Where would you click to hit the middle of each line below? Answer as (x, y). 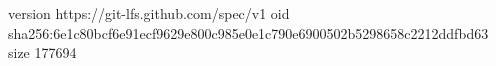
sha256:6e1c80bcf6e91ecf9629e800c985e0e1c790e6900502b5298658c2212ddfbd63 (248, 32)
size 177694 (42, 52)
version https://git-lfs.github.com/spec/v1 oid (149, 13)
